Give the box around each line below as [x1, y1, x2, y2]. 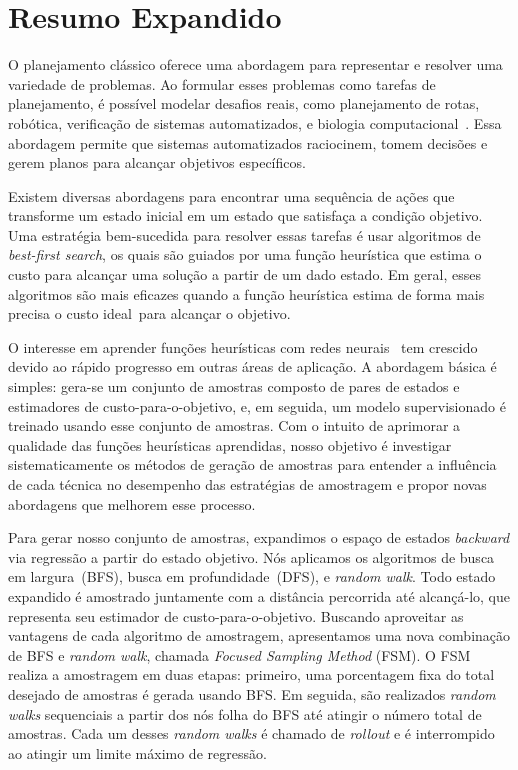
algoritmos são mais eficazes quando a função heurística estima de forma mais [8, 283, 485, 304]
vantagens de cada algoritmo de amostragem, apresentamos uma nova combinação [8, 625, 511, 646]
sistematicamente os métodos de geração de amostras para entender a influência [8, 454, 497, 475]
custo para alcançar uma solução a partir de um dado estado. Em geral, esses [8, 264, 481, 285]
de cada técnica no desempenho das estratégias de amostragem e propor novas [8, 474, 487, 494]
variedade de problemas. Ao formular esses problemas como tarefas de [8, 73, 436, 94]
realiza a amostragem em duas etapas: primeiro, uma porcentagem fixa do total [8, 664, 495, 685]
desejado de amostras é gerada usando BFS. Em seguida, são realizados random [8, 683, 496, 704]
